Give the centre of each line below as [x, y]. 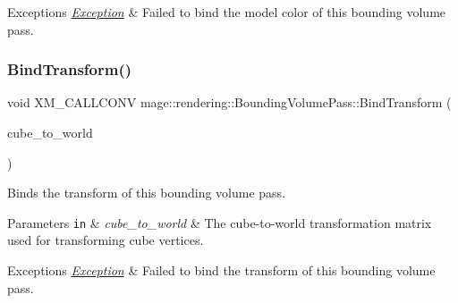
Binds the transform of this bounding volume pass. [147, 193]
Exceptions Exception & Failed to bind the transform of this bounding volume [221, 270]
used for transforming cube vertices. [106, 240]
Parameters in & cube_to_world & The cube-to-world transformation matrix [220, 222]
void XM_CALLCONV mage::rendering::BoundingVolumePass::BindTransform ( [229, 102]
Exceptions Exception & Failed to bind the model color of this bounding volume [227, 12]
